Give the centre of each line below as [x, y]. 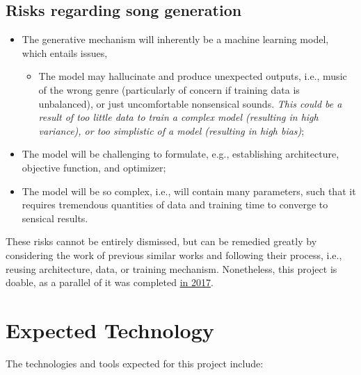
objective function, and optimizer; [94, 167]
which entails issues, [65, 52]
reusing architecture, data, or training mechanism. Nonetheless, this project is [171, 268]
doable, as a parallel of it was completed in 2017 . [110, 282]
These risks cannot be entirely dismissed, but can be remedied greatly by [161, 241]
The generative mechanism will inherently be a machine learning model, [175, 39]
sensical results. [55, 218]
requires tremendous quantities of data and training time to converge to [175, 205]
